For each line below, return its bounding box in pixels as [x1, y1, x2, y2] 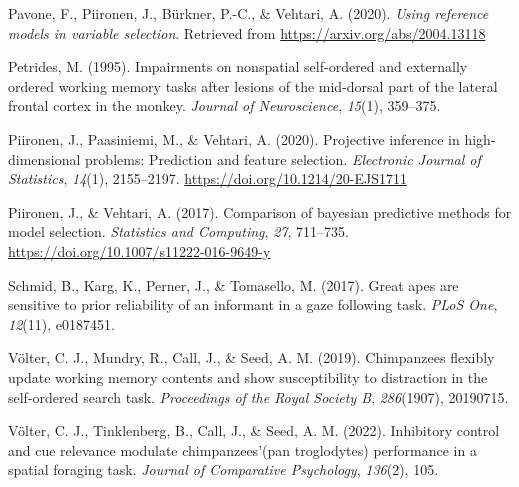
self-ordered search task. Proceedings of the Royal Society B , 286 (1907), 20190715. [8, 386, 509, 407]
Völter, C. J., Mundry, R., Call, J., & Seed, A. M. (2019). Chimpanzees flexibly [8, 347, 495, 368]
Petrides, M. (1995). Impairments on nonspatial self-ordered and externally [8, 56, 468, 77]
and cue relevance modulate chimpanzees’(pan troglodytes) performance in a [8, 439, 477, 460]
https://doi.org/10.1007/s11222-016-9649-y [8, 240, 271, 261]
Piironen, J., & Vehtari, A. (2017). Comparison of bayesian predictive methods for [8, 201, 512, 222]
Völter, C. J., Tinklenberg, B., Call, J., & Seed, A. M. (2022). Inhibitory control [8, 420, 500, 441]
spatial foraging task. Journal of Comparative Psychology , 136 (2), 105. [8, 459, 439, 480]
